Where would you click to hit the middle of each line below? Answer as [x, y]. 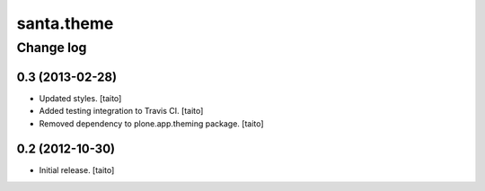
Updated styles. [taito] [80, 98]
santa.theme [65, 23]
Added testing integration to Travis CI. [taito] [121, 111]
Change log [52, 48]
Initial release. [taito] [77, 170]
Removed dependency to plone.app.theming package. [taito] [151, 123]
